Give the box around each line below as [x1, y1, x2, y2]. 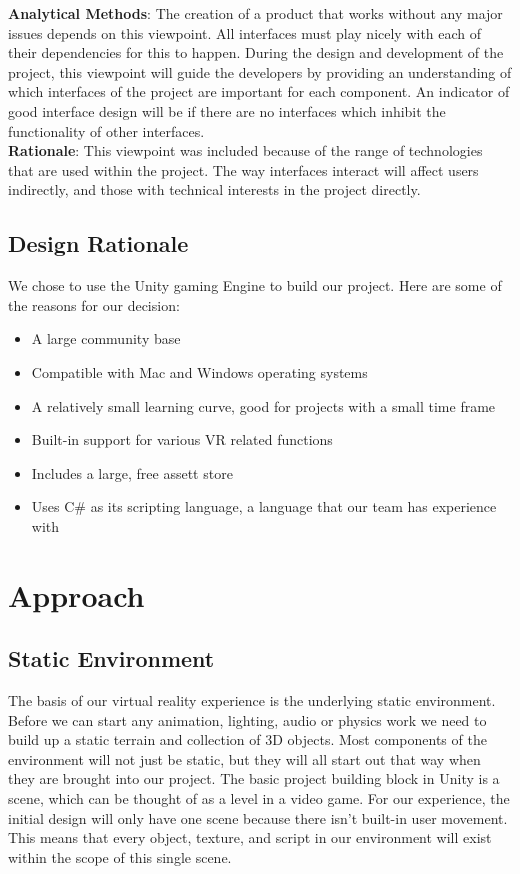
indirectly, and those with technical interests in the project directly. [8, 179, 421, 200]
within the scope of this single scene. [8, 846, 232, 867]
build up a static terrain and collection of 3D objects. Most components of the [8, 729, 487, 750]
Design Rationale [8, 228, 189, 259]
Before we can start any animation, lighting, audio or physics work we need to [8, 709, 487, 730]
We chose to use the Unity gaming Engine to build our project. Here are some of [8, 275, 502, 296]
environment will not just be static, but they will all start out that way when [8, 748, 481, 769]
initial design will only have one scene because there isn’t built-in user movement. [8, 807, 508, 828]
